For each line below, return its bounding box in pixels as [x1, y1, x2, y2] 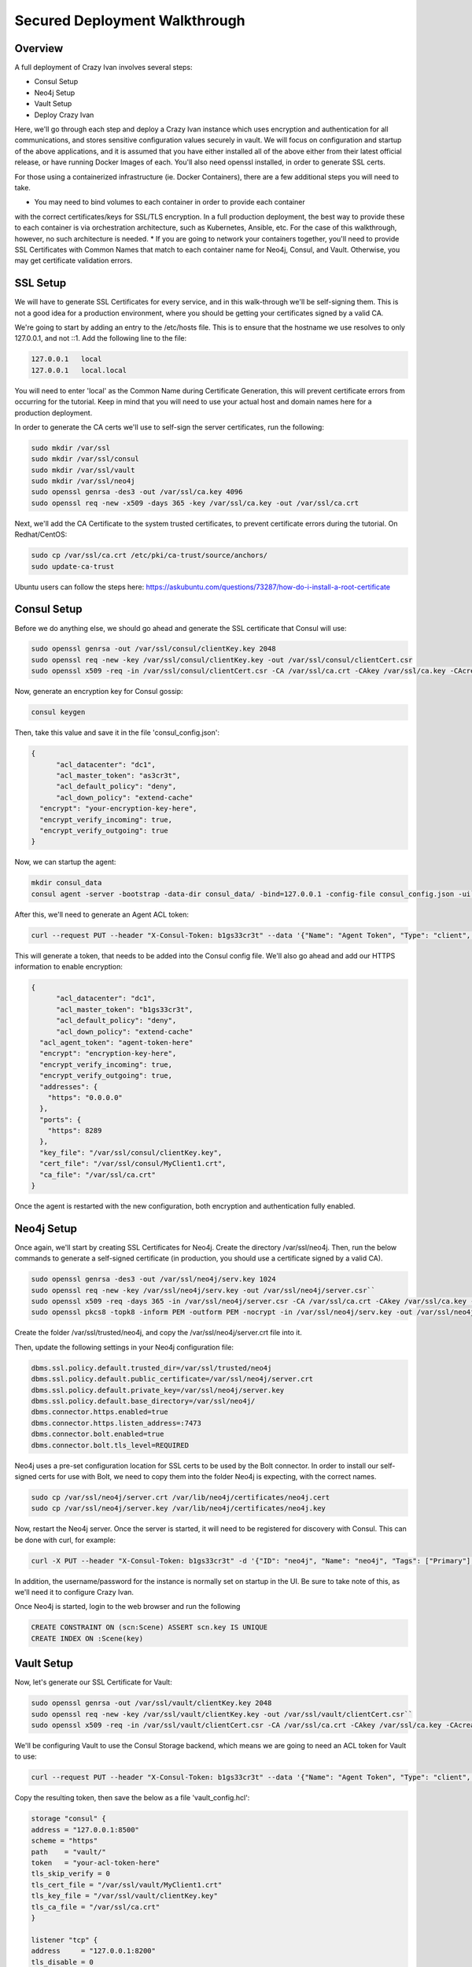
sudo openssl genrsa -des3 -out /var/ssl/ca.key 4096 [31, 488, 243, 496]
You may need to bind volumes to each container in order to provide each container [34, 197, 306, 207]
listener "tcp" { [31, 1936, 98, 1944]
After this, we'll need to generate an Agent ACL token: [14, 910, 189, 919]
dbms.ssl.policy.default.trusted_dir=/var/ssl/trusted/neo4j [31, 1364, 272, 1372]
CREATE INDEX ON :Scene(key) [31, 1633, 144, 1643]
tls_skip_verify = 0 [31, 1869, 110, 1878]
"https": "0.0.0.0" [47, 1093, 124, 1102]
